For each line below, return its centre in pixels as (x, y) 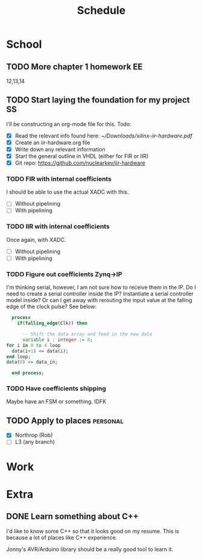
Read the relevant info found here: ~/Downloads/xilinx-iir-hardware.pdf (104, 136)
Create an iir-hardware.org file (52, 142)
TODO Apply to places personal (65, 421)
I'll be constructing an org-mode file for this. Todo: (69, 124)
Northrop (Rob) (34, 435)
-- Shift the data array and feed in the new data (87, 334)
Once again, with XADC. (36, 239)
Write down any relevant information (60, 149)
